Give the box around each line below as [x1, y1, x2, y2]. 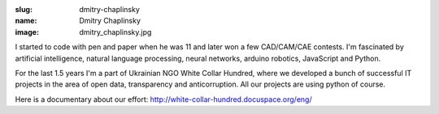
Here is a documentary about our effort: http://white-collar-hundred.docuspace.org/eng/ [15, 94, 312, 104]
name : [15, 16, 37, 26]
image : [15, 27, 40, 36]
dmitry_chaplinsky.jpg [79, 27, 152, 36]
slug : [15, 5, 33, 14]
